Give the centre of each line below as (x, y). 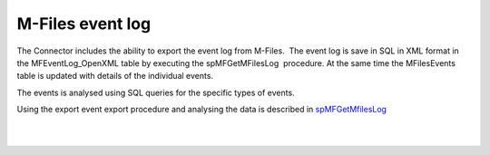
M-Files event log (84, 24)
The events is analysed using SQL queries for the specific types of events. (156, 92)
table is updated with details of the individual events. (115, 76)
